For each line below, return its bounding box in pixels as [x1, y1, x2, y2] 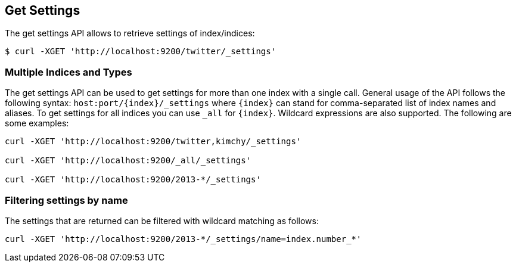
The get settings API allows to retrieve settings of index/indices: [5, 28, 255, 39]
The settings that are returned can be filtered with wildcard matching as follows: [5, 215, 319, 226]
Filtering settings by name [5, 194, 128, 206]
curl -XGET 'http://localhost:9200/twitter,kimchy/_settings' [5, 136, 301, 147]
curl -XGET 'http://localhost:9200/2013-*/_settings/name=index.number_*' [5, 234, 362, 244]
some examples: [5, 118, 69, 129]
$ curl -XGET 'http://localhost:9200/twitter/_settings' [5, 46, 276, 57]
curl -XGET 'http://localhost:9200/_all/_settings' [5, 156, 251, 166]
